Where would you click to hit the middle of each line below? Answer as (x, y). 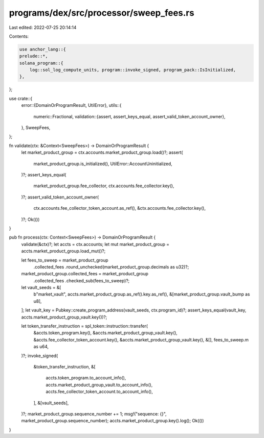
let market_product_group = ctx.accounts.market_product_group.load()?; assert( (102, 152)
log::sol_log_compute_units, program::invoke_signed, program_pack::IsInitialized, (133, 70)
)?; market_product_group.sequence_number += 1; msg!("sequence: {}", (94, 414)
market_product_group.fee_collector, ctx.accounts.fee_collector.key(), (104, 186)
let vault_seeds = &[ (41, 288)
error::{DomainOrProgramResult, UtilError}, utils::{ (71, 105)
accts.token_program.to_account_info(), (86, 378)
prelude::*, (34, 56)
